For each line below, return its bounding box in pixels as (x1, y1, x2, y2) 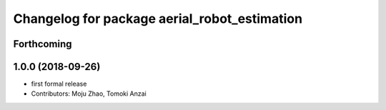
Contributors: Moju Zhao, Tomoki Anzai (31, 89, 147, 98)
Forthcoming (13, 38, 72, 50)
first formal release (31, 79, 87, 89)
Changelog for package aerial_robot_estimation (13, 11, 303, 26)
